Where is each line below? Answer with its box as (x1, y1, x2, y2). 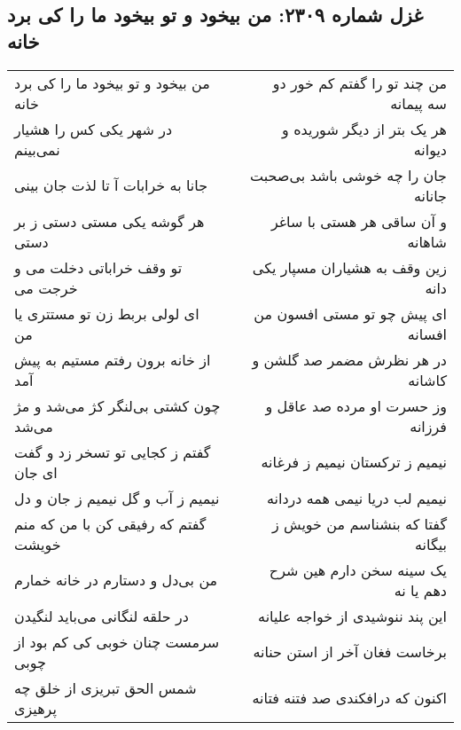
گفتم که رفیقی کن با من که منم (14, 513, 207, 534)
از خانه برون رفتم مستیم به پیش (14, 349, 211, 370)
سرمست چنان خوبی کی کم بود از (14, 631, 220, 652)
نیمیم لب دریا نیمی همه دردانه (267, 487, 447, 508)
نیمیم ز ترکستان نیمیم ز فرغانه (261, 451, 447, 473)
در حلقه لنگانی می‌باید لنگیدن (14, 605, 189, 626)
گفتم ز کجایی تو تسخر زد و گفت (14, 441, 211, 462)
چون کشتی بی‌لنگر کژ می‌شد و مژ (14, 395, 221, 416)
